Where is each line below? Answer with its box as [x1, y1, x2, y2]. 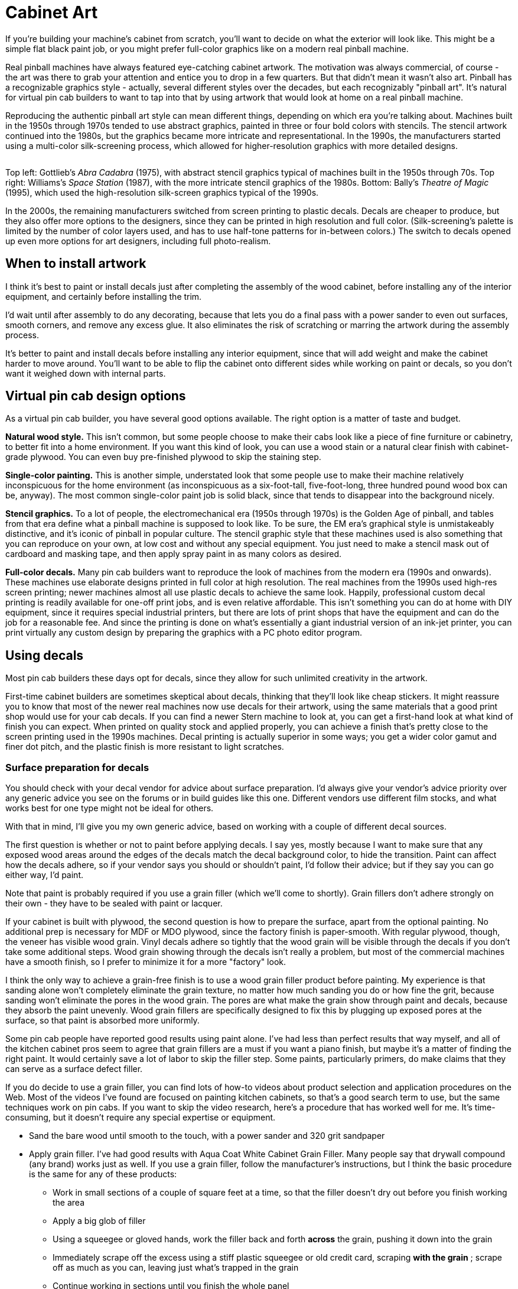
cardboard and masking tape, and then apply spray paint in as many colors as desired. [5, 549, 342, 559]
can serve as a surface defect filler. [5, 1064, 143, 1074]
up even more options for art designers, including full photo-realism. [5, 235, 271, 246]
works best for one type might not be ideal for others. [5, 803, 214, 814]
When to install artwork [5, 256, 146, 271]
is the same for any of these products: [29, 1169, 177, 1180]
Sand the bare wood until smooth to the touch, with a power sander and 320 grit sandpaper [29, 1131, 385, 1141]
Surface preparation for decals [5, 761, 149, 773]
